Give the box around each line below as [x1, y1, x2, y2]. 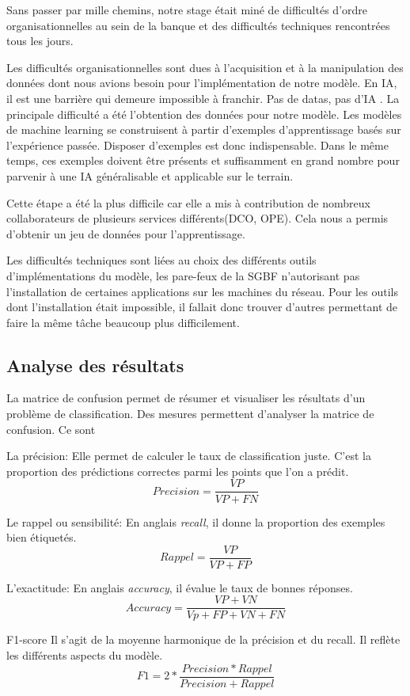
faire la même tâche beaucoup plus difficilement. [6, 314, 240, 330]
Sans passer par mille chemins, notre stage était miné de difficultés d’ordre [6, 2, 368, 17]
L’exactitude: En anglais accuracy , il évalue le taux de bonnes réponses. [6, 579, 353, 595]
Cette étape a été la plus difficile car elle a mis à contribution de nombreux [6, 194, 370, 211]
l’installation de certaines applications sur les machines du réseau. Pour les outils [6, 283, 398, 299]
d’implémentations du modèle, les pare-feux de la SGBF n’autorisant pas [6, 267, 360, 283]
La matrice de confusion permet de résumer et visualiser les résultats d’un [6, 390, 366, 406]
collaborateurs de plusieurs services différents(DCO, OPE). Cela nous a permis [6, 210, 389, 226]
